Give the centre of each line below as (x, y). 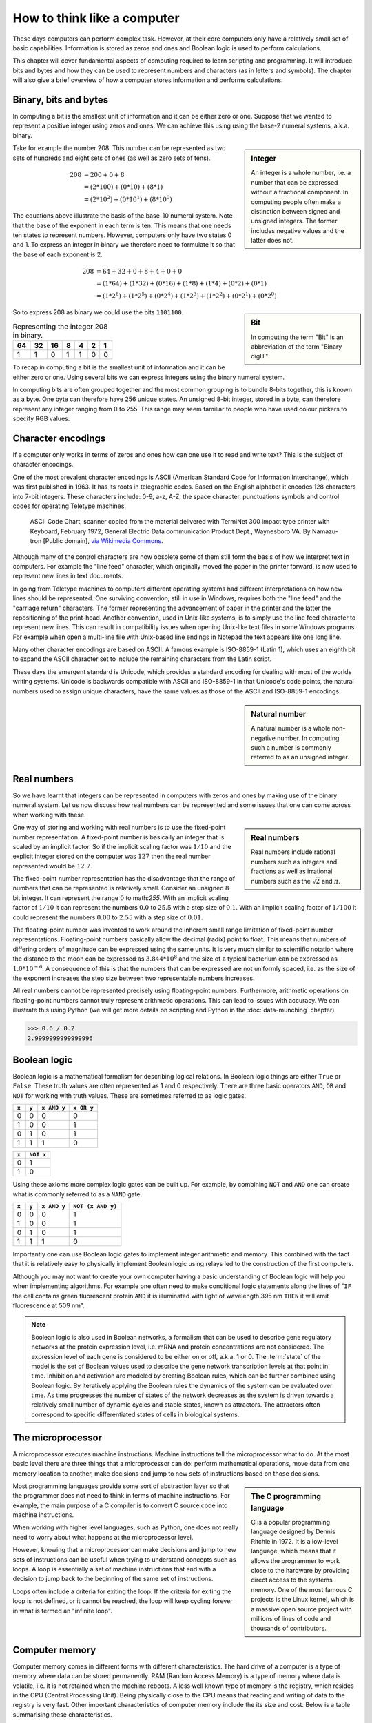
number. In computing (308, 738)
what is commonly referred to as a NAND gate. (77, 1194)
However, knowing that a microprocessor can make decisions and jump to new (125, 1550)
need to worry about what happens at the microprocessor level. (103, 1537)
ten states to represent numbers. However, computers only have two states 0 (122, 235)
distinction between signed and (296, 212)
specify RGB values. (41, 419)
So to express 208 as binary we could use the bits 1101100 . (98, 312)
